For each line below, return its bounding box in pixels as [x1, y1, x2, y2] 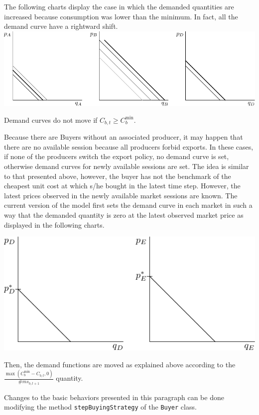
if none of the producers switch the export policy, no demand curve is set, [4, 151, 229, 162]
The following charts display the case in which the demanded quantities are [4, 1, 234, 11]
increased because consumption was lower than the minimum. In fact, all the [4, 11, 238, 21]
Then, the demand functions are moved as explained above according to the [4, 359, 236, 369]
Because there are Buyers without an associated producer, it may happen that [4, 132, 243, 142]
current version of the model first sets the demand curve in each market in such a [4, 200, 253, 210]
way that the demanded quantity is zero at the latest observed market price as [4, 209, 244, 220]
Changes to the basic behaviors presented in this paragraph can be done [4, 392, 224, 402]
